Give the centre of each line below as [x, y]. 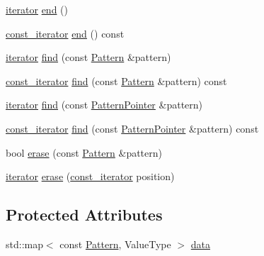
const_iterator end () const [65, 33]
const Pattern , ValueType [115, 244]
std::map [24, 244]
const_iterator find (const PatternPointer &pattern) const [132, 128]
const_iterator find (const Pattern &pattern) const [116, 80]
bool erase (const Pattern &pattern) [84, 152]
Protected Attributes [84, 215]
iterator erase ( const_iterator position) [90, 176]
